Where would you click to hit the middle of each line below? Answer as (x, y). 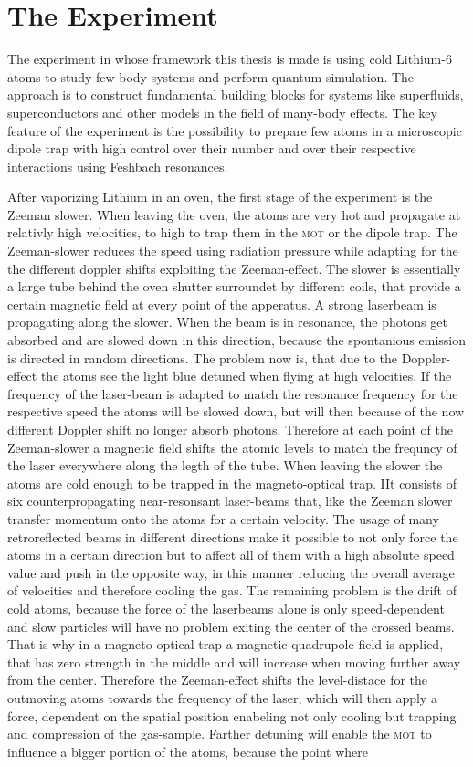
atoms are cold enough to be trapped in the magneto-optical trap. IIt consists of (232, 483)
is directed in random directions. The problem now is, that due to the (202, 357)
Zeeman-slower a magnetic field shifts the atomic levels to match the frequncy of (232, 447)
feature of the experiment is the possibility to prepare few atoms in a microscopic (235, 130)
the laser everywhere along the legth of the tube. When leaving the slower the (225, 465)
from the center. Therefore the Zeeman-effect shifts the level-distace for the (218, 680)
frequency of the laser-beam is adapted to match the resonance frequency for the (233, 393)
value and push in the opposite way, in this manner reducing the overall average (231, 572)
